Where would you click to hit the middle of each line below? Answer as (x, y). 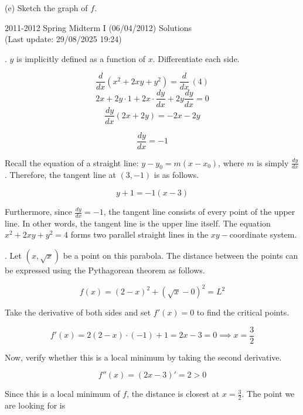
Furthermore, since (38, 212)
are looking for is (35, 405)
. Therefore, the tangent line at (60, 175)
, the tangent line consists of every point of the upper (199, 212)
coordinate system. (263, 234)
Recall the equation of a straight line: (72, 162)
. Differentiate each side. (196, 58)
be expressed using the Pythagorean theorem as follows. (105, 270)
